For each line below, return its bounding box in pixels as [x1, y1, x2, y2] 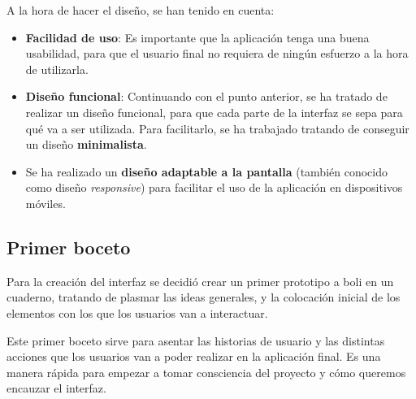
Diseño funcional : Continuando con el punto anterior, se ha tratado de [25, 88, 388, 105]
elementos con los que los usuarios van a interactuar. [6, 304, 268, 321]
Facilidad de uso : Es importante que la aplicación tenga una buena [25, 28, 370, 46]
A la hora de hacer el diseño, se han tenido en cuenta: [6, 2, 275, 18]
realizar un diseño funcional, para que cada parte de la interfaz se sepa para [25, 103, 403, 120]
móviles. [25, 194, 66, 211]
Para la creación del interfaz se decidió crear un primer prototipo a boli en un [6, 272, 394, 289]
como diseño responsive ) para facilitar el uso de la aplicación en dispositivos [25, 179, 403, 196]
